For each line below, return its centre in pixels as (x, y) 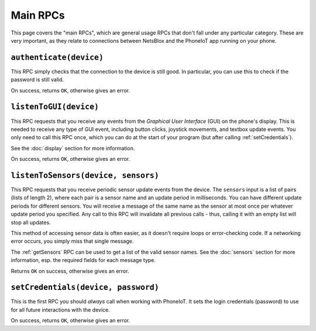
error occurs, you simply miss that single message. (72, 241)
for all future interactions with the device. (61, 309)
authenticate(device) (57, 57)
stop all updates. (31, 222)
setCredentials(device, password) (85, 287)
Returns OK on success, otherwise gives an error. (70, 271)
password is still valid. (37, 80)
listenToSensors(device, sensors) (85, 175)
